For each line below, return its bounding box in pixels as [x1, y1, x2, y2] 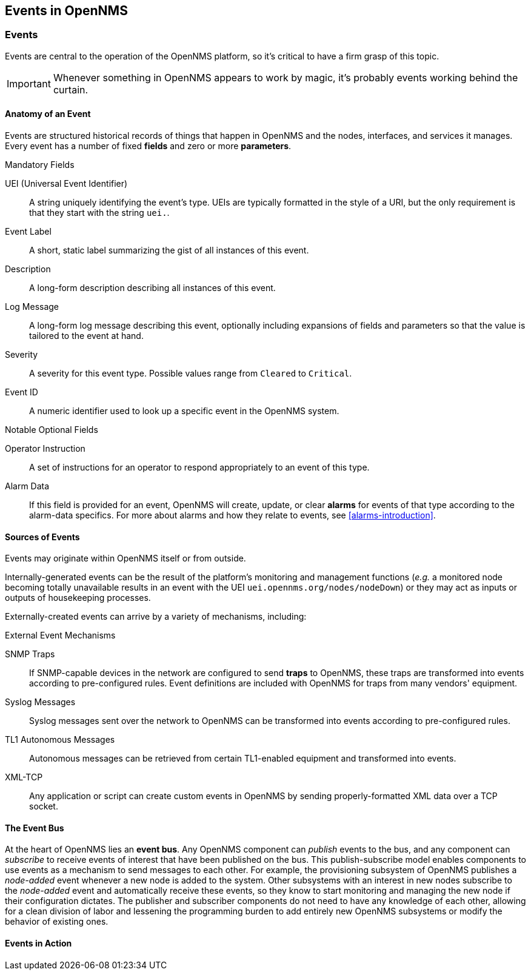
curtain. [53, 83, 88, 96]
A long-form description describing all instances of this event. [29, 283, 276, 293]
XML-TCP [5, 772, 43, 783]
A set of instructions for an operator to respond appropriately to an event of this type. [29, 462, 370, 473]
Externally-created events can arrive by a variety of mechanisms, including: [5, 611, 307, 622]
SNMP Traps [5, 649, 55, 660]
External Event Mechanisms [5, 630, 116, 641]
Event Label [5, 226, 52, 237]
